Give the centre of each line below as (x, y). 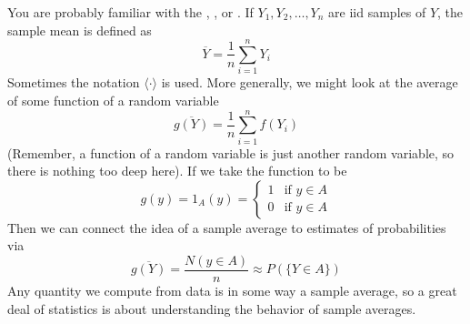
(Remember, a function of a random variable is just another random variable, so (231, 152)
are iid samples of (377, 12)
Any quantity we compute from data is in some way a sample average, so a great (232, 291)
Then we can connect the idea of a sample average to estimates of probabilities (227, 227)
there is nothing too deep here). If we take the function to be (177, 171)
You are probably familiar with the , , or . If (130, 12)
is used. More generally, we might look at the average (310, 82)
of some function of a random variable (113, 100)
